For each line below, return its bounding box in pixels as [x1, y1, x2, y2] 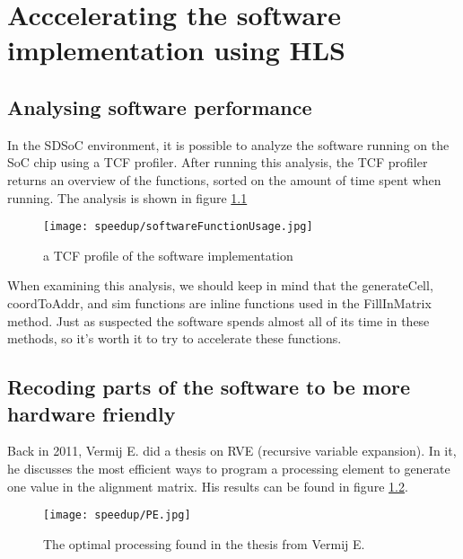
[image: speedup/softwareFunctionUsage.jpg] [43, 220, 313, 234]
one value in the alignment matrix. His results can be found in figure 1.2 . [7, 476, 408, 495]
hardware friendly [7, 399, 176, 427]
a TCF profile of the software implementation [43, 245, 293, 264]
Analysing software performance [7, 93, 312, 120]
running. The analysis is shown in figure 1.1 [7, 188, 248, 207]
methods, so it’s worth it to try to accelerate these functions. [7, 329, 342, 348]
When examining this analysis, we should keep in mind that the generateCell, [7, 276, 433, 295]
